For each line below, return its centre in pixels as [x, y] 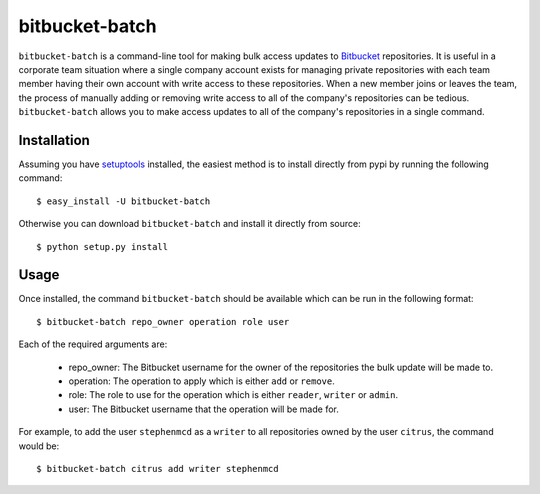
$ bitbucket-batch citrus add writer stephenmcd [157, 468]
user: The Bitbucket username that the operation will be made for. [203, 409]
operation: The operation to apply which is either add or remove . [201, 381]
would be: [39, 446]
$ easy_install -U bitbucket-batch [123, 201]
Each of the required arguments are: [93, 344]
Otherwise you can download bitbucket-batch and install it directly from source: [189, 224]
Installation [54, 140]
